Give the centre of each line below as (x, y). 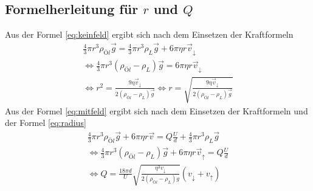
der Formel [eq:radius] (46, 123)
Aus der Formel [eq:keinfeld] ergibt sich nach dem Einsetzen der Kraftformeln (149, 34)
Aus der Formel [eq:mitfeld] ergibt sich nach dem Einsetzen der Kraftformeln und (156, 110)
